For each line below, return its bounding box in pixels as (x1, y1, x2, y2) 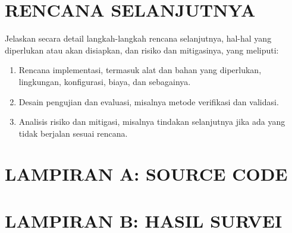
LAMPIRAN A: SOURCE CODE (5, 162, 288, 186)
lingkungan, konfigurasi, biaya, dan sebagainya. (18, 75, 191, 87)
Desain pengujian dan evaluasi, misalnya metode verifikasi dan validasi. (18, 95, 279, 108)
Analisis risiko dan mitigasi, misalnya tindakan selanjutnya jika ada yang (18, 115, 285, 128)
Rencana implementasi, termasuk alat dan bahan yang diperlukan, (18, 64, 262, 76)
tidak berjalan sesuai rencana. (18, 127, 128, 139)
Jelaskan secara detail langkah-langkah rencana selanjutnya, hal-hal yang (5, 32, 272, 45)
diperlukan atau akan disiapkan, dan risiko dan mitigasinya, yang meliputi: (5, 43, 279, 56)
